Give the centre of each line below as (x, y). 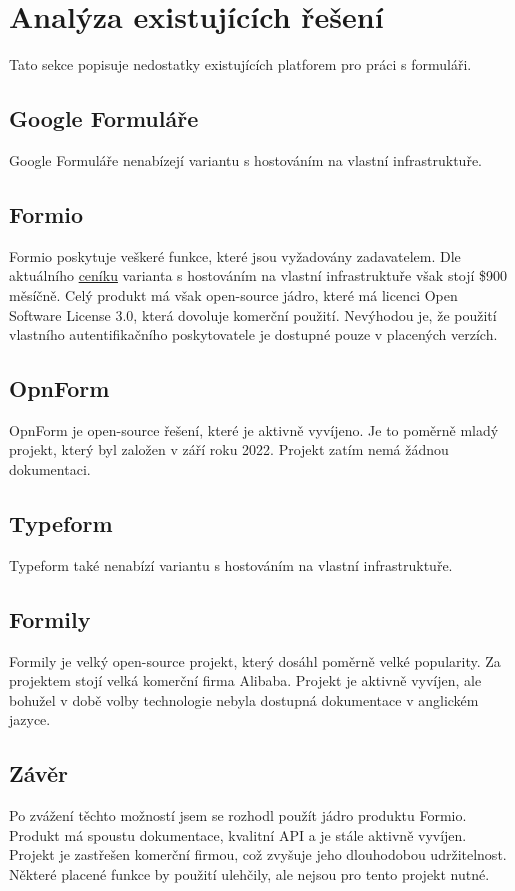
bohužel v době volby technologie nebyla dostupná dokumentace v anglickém (244, 699)
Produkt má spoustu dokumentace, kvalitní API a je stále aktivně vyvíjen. (238, 834)
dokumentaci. (50, 469)
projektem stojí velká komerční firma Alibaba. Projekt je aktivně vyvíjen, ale (245, 680)
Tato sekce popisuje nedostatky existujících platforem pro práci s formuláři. (240, 64)
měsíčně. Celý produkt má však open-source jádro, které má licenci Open (233, 294)
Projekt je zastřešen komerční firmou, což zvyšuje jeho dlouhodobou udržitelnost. (258, 854)
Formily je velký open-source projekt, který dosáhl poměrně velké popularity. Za (255, 660)
